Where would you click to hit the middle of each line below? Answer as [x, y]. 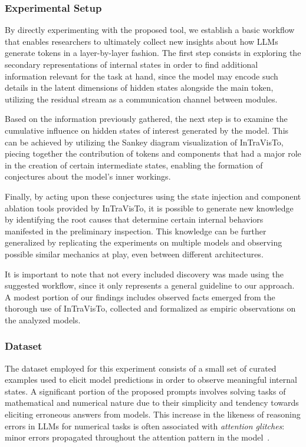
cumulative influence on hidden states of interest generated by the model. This [147, 130]
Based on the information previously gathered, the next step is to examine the [146, 119]
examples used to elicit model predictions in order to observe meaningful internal [151, 380]
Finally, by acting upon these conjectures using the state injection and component [153, 196]
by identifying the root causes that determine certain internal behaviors [134, 219]
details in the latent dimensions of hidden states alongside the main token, [139, 87]
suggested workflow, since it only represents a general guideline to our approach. [150, 285]
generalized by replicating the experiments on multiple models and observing [144, 242]
